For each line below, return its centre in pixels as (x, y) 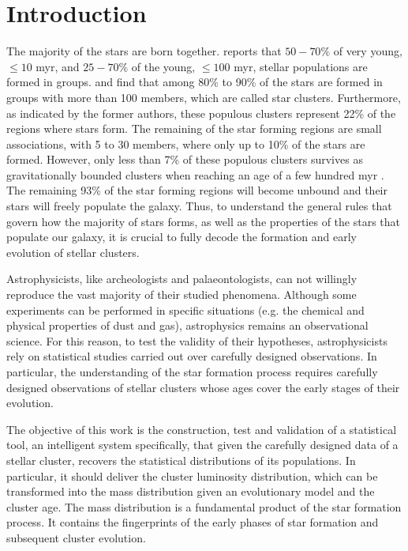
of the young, (163, 66)
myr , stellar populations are (301, 66)
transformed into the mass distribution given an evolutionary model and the (191, 491)
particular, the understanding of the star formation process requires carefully (192, 372)
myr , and (58, 66)
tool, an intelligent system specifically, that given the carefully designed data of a (202, 445)
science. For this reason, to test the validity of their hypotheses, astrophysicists (197, 340)
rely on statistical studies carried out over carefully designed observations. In (192, 356)
